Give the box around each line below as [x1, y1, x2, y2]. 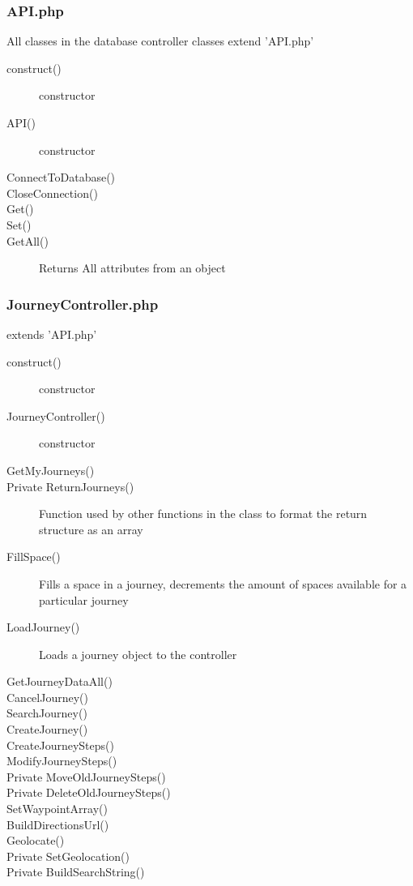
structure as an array [39, 520, 143, 537]
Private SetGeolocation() [6, 847, 130, 864]
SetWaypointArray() [6, 800, 108, 817]
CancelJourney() [6, 688, 88, 705]
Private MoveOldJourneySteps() [6, 768, 166, 785]
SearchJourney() [6, 704, 87, 721]
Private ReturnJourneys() [6, 477, 134, 494]
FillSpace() [6, 548, 61, 565]
